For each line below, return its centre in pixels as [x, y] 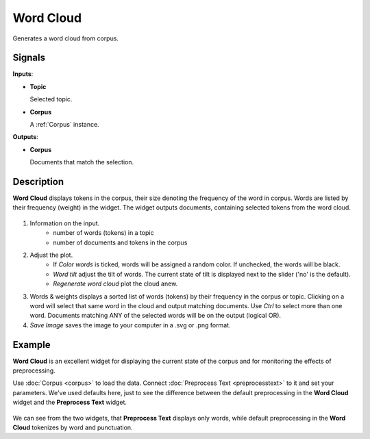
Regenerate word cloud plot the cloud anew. [115, 284]
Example [32, 345]
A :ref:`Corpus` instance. [64, 125]
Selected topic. [51, 99]
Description [38, 182]
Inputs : [23, 74]
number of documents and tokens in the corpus [120, 242]
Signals [29, 58]
